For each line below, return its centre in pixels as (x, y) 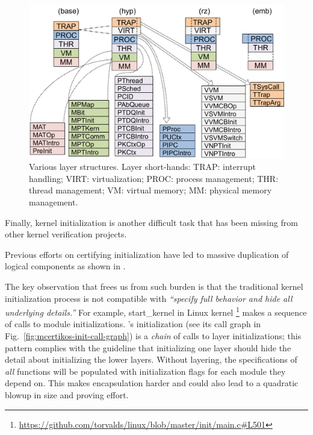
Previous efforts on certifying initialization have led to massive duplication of (147, 254)
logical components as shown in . (65, 266)
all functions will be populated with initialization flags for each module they (145, 371)
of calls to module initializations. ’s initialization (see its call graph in (133, 324)
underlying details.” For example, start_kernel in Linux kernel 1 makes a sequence (156, 311)
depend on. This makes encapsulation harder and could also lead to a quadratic (152, 383)
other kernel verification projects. (66, 234)
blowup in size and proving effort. (67, 394)
